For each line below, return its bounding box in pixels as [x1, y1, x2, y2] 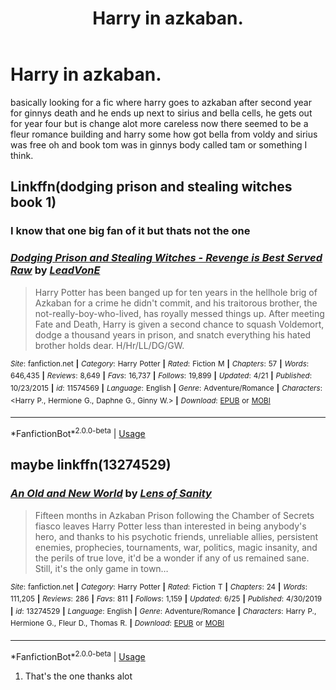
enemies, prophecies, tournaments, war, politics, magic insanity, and [34, 541, 318, 553]
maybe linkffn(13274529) [10, 457, 172, 474]
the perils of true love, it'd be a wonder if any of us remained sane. [34, 552, 310, 564]
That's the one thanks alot [24, 670, 133, 682]
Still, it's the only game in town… [34, 562, 169, 574]
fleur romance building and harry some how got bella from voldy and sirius [10, 128, 318, 140]
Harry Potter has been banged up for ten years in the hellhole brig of [34, 286, 318, 298]
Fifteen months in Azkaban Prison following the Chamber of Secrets [34, 509, 315, 521]
